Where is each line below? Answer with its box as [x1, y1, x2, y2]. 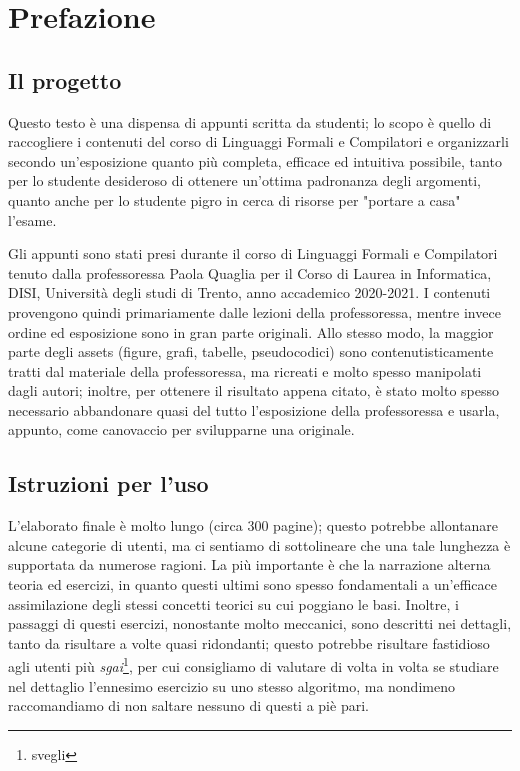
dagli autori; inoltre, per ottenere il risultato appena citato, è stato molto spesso [8, 380, 499, 401]
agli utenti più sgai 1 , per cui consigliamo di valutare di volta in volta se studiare [8, 653, 499, 677]
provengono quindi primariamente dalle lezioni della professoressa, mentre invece [8, 301, 501, 322]
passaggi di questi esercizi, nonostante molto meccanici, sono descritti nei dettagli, [8, 613, 512, 634]
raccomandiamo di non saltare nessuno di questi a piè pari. [8, 695, 369, 716]
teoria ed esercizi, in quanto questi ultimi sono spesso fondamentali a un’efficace [8, 574, 497, 595]
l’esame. [8, 209, 57, 230]
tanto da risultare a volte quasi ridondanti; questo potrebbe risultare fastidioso [8, 632, 490, 653]
